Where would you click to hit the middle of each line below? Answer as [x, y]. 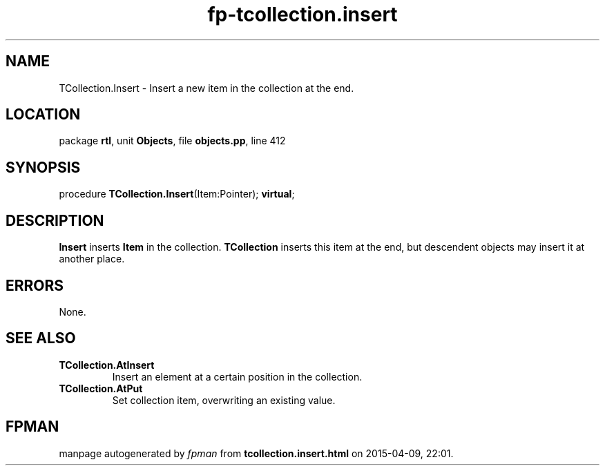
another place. [92, 259]
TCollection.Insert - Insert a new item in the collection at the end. [207, 88]
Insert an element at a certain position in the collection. [237, 376]
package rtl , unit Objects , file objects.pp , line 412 [172, 141]
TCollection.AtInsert [107, 365]
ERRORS [35, 285]
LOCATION [43, 115]
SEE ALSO [41, 338]
